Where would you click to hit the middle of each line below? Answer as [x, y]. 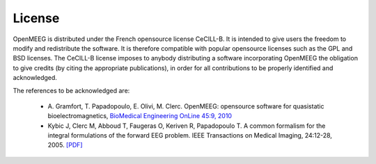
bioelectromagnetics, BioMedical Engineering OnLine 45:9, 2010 [140, 116]
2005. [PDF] [65, 145]
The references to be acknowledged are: [71, 90]
